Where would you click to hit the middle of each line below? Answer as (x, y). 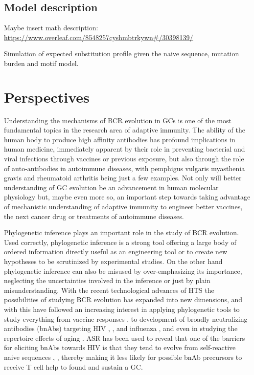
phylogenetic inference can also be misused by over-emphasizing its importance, (123, 271)
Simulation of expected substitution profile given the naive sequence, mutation (122, 54)
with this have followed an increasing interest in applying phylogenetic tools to (122, 309)
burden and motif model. (41, 63)
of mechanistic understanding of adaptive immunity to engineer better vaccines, (123, 207)
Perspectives (47, 97)
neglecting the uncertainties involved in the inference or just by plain (107, 280)
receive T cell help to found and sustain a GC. (73, 366)
